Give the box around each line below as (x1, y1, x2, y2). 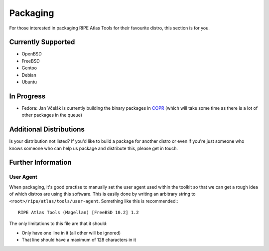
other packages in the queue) (21, 112, 82, 118)
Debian (21, 72, 37, 78)
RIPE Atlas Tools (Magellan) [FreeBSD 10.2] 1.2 (18, 210, 139, 215)
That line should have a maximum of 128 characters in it (21, 237, 136, 243)
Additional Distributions (9, 125, 85, 134)
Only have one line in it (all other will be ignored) (21, 230, 121, 236)
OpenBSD (21, 51, 42, 57)
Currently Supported (9, 38, 75, 46)
